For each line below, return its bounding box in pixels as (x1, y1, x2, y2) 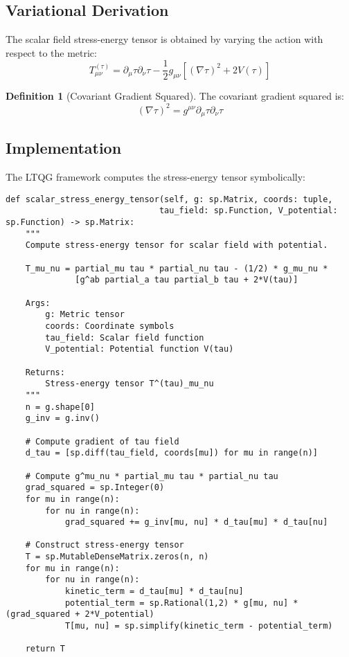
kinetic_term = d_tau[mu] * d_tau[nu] (64, 586, 244, 597)
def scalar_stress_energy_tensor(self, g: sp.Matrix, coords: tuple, (6, 194, 333, 204)
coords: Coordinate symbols (45, 321, 174, 332)
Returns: (25, 367, 65, 377)
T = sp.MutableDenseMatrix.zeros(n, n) (25, 552, 209, 562)
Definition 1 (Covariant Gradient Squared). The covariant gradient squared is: (6, 89, 344, 103)
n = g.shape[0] (25, 402, 95, 412)
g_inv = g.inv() (25, 413, 100, 424)
